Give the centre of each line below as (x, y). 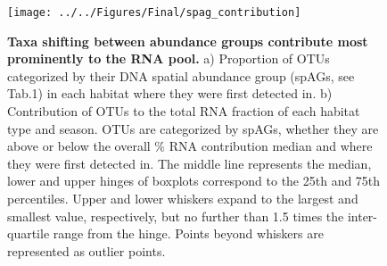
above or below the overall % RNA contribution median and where (190, 146)
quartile (29, 233)
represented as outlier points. (86, 250)
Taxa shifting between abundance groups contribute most (188, 41)
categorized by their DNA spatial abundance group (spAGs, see (181, 75)
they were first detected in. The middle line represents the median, (189, 163)
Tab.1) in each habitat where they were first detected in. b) (170, 93)
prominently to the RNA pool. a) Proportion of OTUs (169, 58)
